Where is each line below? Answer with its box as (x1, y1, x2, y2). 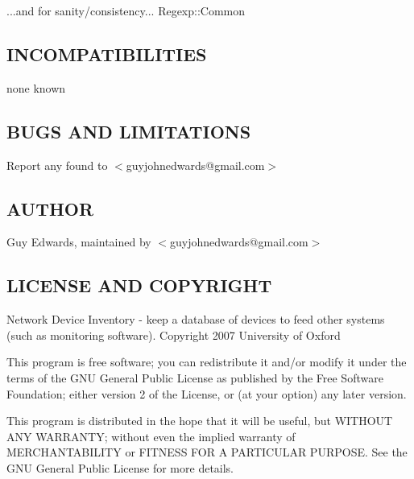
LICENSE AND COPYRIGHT (6, 273, 272, 298)
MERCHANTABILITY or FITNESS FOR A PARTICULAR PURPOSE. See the (6, 444, 408, 460)
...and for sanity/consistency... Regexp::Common (6, 2, 246, 19)
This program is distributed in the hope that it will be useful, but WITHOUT (6, 412, 393, 429)
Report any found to (6, 156, 108, 173)
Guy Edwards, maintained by (6, 233, 151, 250)
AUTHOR (6, 196, 94, 221)
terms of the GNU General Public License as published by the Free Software (6, 369, 383, 386)
